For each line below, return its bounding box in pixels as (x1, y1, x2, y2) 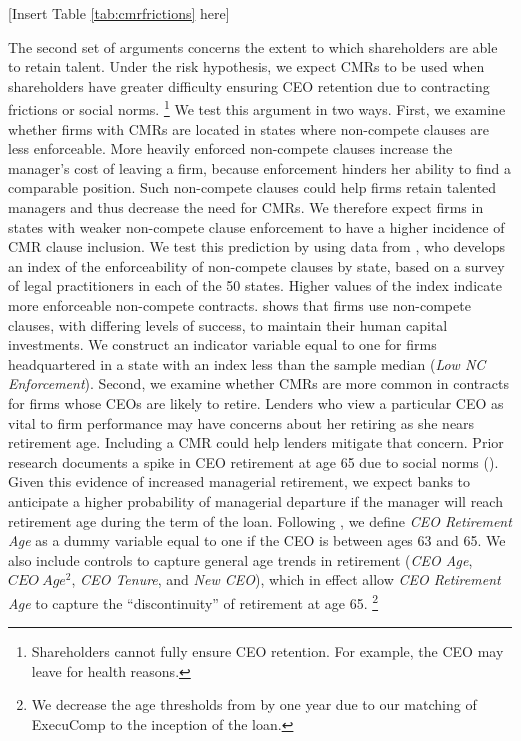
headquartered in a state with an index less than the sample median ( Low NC (8, 353, 486, 374)
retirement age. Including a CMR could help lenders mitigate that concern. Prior (8, 432, 504, 453)
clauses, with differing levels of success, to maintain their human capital (8, 314, 448, 335)
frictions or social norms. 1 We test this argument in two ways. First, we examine (8, 96, 506, 120)
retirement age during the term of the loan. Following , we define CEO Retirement (8, 510, 512, 531)
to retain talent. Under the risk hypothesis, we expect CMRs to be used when (8, 56, 485, 77)
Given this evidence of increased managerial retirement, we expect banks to (8, 471, 471, 492)
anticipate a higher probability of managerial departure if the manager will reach (8, 490, 503, 511)
